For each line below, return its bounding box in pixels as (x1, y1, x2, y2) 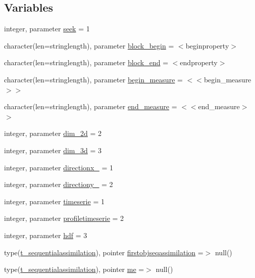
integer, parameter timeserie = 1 (4, 196, 105, 206)
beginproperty (185, 40, 229, 51)
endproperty (180, 57, 218, 68)
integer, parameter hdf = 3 (4, 229, 87, 240)
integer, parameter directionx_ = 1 (4, 162, 114, 172)
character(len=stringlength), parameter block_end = (4, 57, 169, 68)
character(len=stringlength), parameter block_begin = (4, 40, 174, 51)
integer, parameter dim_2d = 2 (4, 128, 102, 138)
